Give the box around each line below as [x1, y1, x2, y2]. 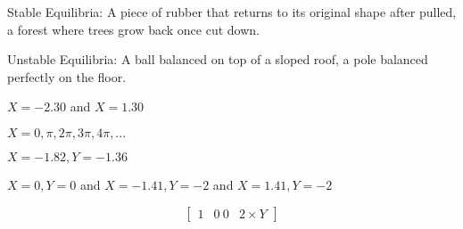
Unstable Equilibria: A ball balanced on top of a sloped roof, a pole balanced [7, 50, 428, 69]
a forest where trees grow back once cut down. [7, 20, 260, 38]
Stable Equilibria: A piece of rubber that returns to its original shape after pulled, [7, 3, 457, 20]
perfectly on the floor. [7, 67, 127, 86]
